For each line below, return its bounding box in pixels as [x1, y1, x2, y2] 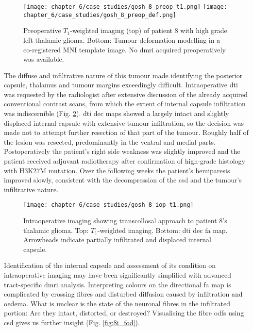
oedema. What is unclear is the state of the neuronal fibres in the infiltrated [4, 298, 230, 308]
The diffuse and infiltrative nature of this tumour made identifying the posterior [4, 70, 243, 80]
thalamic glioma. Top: [23, 225, 89, 235]
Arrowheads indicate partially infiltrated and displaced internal [23, 234, 211, 245]
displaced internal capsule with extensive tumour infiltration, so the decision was [4, 117, 244, 128]
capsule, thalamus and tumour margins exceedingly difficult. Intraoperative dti [4, 80, 238, 90]
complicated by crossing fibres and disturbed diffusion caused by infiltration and [4, 289, 243, 299]
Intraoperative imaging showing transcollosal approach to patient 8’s [23, 215, 227, 226]
